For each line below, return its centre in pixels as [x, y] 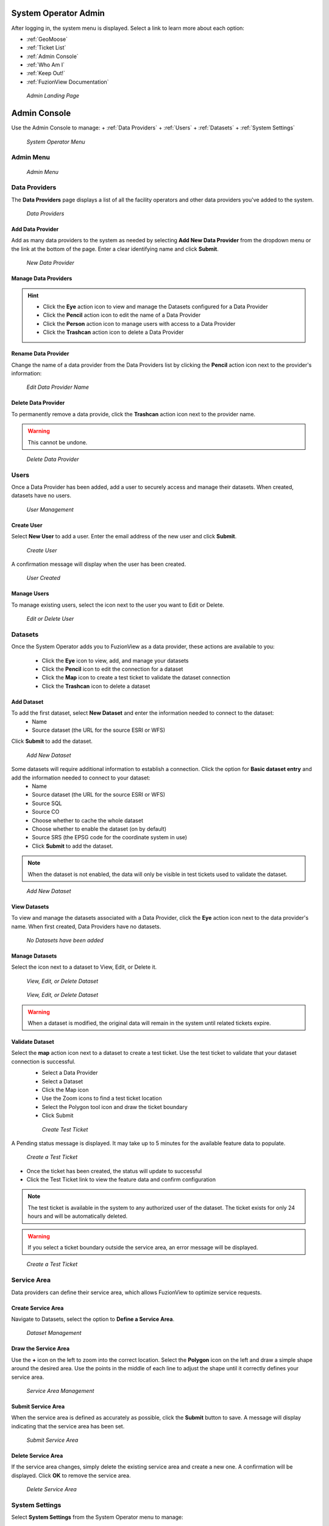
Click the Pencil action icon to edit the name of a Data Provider [122, 315]
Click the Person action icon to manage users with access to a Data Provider [139, 324]
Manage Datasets [34, 956]
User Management [50, 509]
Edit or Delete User [50, 619]
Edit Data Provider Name [58, 387]
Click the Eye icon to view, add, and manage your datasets [115, 660]
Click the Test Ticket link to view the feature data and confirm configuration [121, 1180]
